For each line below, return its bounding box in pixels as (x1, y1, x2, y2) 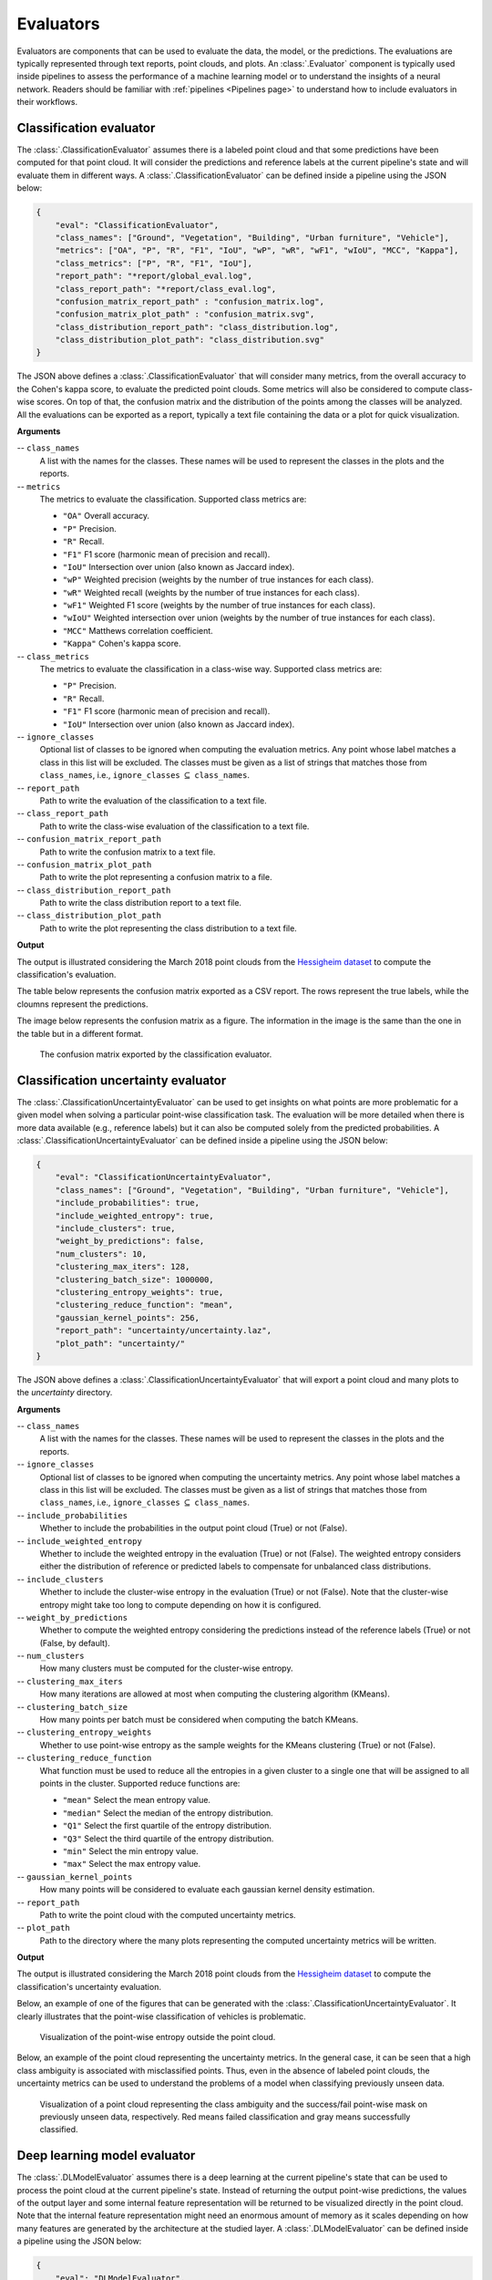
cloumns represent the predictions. (16, 999, 149, 1010)
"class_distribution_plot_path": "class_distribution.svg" (55, 335, 325, 346)
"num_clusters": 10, (55, 1249, 148, 1259)
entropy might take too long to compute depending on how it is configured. (39, 1599, 322, 1610)
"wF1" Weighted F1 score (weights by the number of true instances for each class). (62, 600, 375, 611)
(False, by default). (39, 1637, 111, 1648)
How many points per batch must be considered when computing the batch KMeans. (39, 1715, 359, 1726)
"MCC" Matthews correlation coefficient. (62, 625, 213, 636)
